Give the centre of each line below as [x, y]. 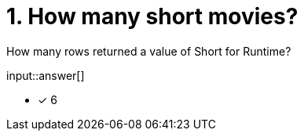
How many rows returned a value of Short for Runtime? [149, 51]
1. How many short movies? [152, 16]
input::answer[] [46, 75]
